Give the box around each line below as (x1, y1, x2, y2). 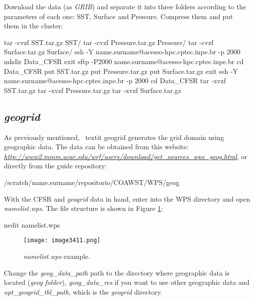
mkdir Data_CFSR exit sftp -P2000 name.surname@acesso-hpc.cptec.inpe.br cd (4, 56, 244, 66)
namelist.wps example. (23, 251, 90, 261)
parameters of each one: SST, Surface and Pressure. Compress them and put (4, 11, 233, 21)
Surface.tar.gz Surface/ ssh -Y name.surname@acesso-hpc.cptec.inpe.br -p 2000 (4, 46, 240, 57)
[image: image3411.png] (23, 237, 101, 244)
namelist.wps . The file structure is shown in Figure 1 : (4, 203, 163, 213)
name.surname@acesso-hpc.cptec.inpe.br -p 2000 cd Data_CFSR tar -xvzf (4, 75, 226, 86)
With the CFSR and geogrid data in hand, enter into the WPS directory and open (4, 193, 251, 204)
